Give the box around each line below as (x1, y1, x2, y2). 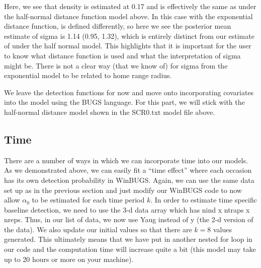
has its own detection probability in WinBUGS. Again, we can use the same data (4, 174, 254, 185)
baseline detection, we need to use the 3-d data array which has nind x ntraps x (4, 204, 250, 215)
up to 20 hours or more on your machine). (4, 253, 134, 264)
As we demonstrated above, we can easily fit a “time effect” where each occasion (4, 165, 252, 175)
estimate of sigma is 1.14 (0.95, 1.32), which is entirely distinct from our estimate (4, 30, 254, 41)
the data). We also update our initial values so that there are (4, 224, 192, 234)
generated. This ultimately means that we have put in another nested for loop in (4, 234, 252, 244)
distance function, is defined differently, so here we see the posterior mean (4, 21, 231, 31)
